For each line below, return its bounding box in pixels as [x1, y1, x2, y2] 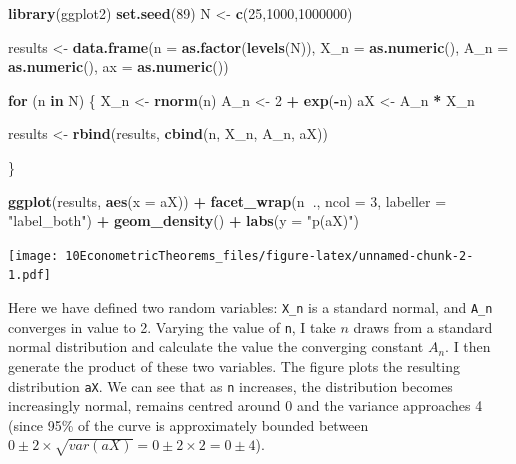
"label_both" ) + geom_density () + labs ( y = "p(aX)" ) [8, 210, 359, 231]
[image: [8, 248, 59, 263]
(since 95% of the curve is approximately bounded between [8, 414, 369, 435]
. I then [445, 336, 491, 357]
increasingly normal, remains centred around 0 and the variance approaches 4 [8, 395, 483, 416]
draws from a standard [353, 316, 493, 337]
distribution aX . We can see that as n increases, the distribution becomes [8, 375, 453, 396]
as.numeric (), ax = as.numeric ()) [8, 56, 229, 77]
